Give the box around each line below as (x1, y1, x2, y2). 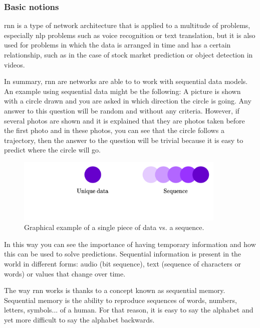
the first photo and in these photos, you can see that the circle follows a (4, 125, 224, 135)
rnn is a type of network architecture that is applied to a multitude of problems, (4, 20, 250, 30)
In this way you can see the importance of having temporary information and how (4, 238, 256, 249)
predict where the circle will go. (4, 144, 101, 155)
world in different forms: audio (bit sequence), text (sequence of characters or (4, 258, 241, 268)
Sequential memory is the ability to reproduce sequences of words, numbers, (4, 294, 237, 305)
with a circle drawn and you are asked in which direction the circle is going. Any (4, 95, 251, 106)
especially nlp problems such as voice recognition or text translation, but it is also (4, 29, 255, 40)
